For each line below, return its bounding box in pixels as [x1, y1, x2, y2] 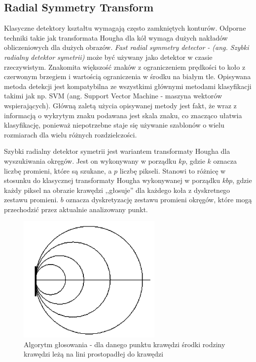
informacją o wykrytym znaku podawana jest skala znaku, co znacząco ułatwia [4, 110, 242, 120]
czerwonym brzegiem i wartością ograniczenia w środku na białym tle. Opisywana [4, 71, 251, 82]
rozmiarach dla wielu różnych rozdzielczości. [4, 129, 137, 139]
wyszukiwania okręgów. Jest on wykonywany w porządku [4, 155, 177, 166]
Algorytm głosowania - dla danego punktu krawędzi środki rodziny [24, 339, 225, 349]
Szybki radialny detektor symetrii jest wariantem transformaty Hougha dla [4, 146, 230, 156]
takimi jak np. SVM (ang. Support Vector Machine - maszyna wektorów [4, 90, 222, 101]
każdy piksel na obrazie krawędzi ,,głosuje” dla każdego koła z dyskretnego [4, 184, 230, 195]
